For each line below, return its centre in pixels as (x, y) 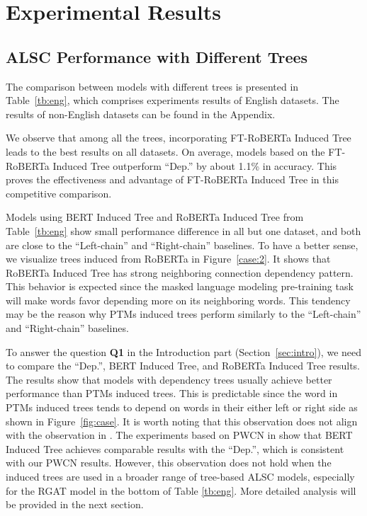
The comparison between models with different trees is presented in (152, 86)
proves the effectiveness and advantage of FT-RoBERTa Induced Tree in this (172, 179)
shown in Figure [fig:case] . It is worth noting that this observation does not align (182, 421)
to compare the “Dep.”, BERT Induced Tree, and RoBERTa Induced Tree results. (183, 366)
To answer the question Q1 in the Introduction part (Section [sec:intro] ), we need (184, 351)
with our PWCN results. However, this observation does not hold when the (169, 463)
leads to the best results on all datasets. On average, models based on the (165, 151)
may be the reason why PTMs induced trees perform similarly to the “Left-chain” (183, 314)
